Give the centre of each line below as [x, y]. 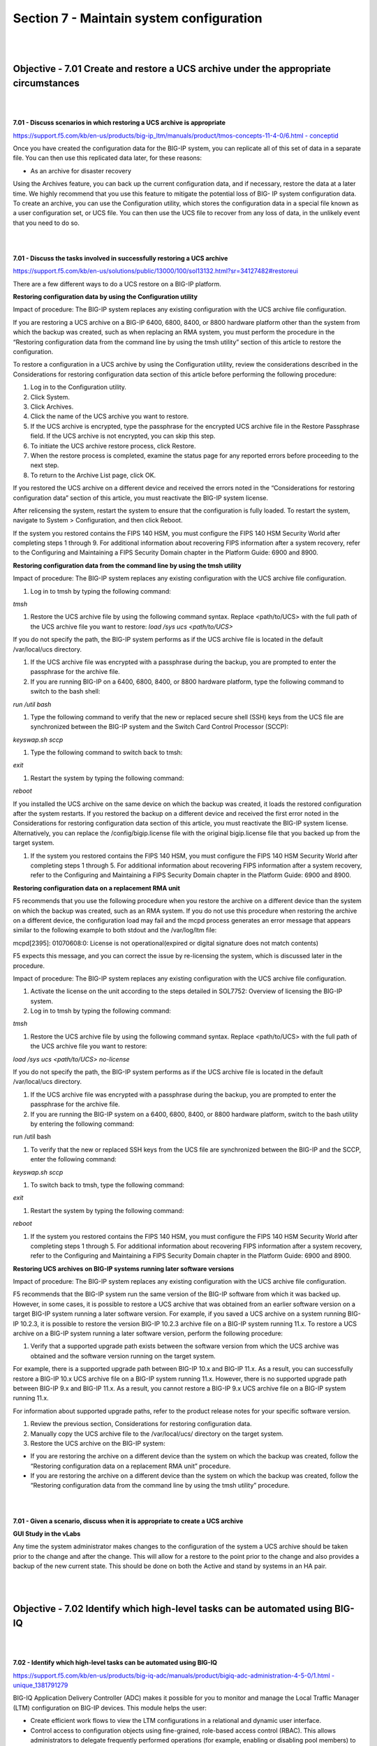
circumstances [46, 83]
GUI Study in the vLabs [47, 1534]
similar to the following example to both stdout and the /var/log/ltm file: [115, 930]
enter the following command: [73, 1159]
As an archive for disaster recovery [81, 170]
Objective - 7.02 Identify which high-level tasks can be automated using [173, 1609]
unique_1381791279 [40, 1685]
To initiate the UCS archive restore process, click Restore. [113, 446]
